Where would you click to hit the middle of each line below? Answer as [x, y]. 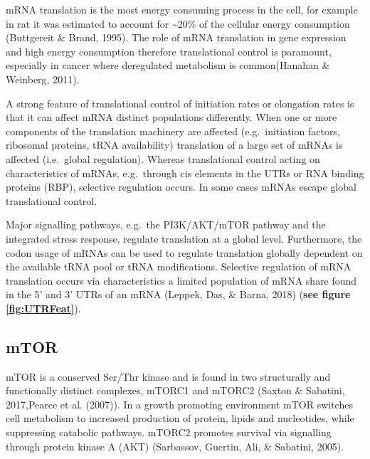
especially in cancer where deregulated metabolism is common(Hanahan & [168, 65]
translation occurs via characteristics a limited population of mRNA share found [181, 280]
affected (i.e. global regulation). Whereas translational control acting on [163, 158]
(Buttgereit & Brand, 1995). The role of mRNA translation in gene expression [176, 37]
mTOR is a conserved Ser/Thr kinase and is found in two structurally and [168, 376]
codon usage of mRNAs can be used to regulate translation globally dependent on [184, 252]
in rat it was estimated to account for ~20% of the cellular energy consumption [178, 23]
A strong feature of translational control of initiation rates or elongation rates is [180, 103]
